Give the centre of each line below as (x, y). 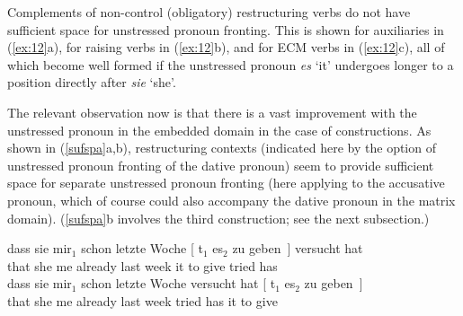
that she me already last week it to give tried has (142, 265)
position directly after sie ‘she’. (92, 82)
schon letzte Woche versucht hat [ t (178, 283)
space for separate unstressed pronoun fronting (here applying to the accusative (226, 183)
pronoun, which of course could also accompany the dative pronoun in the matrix (231, 200)
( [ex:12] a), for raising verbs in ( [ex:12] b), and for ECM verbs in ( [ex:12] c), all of (226, 47)
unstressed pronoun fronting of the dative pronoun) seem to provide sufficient (221, 165)
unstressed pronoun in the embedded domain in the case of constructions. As (219, 130)
